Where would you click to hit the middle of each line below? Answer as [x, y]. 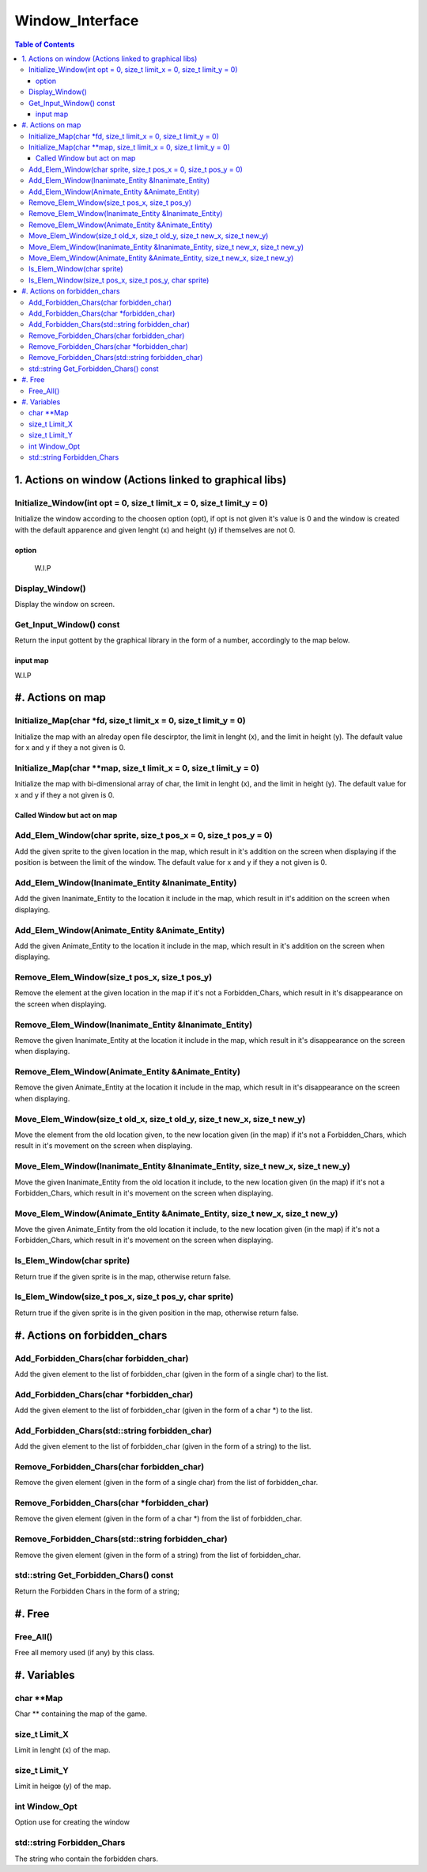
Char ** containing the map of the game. [81, 1714]
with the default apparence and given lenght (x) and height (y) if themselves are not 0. [155, 529]
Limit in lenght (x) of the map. [62, 1750]
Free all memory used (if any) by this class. [85, 1652]
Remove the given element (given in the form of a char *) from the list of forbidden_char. [159, 1518]
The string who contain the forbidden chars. [86, 1859]
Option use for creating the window [72, 1822]
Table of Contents [45, 44]
